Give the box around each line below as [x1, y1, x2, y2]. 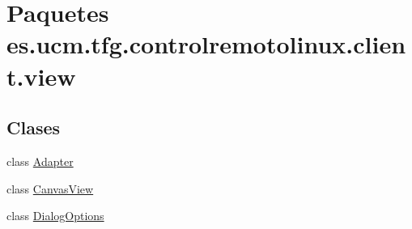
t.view [6, 59, 76, 92]
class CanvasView [6, 180, 94, 197]
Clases [6, 115, 61, 140]
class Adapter [6, 152, 74, 169]
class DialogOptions [6, 207, 104, 224]
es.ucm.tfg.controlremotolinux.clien [6, 28, 406, 61]
